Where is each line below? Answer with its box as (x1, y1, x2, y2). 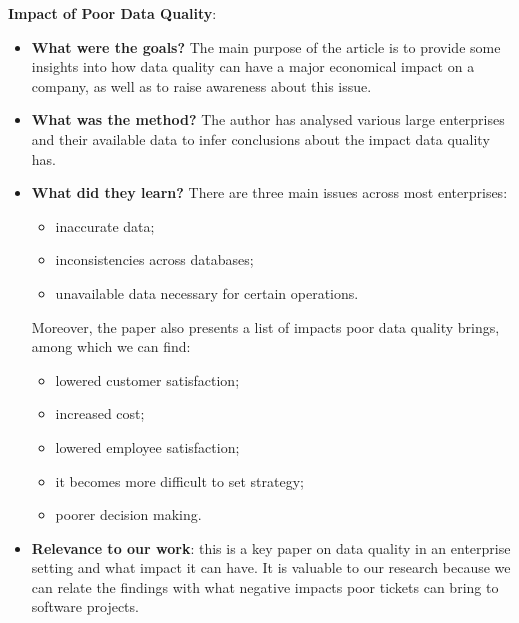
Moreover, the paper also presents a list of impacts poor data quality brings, (31, 316, 500, 337)
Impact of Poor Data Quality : (8, 3, 217, 23)
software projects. (31, 596, 139, 617)
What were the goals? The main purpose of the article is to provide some (31, 36, 501, 57)
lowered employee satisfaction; (55, 436, 240, 457)
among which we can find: (31, 336, 191, 357)
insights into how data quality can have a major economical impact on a (31, 56, 475, 77)
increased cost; (55, 403, 145, 424)
